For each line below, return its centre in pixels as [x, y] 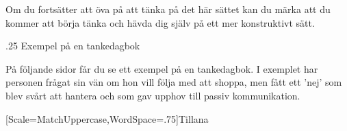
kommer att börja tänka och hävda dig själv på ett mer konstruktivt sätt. [160, 22]
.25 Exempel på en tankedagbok [73, 46]
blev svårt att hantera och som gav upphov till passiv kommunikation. [153, 95]
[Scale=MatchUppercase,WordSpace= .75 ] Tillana [107, 118]
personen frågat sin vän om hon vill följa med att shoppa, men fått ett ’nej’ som [174, 82]
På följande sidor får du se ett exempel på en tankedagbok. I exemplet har [162, 68]
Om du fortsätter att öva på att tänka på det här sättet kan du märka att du [168, 9]
